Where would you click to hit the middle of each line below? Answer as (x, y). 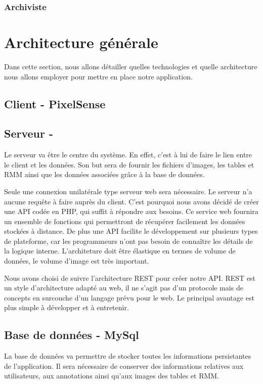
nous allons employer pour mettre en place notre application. (98, 76)
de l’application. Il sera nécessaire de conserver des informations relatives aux (124, 366)
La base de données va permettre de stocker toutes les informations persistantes (128, 356)
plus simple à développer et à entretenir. (67, 307)
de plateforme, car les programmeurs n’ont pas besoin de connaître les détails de (128, 241)
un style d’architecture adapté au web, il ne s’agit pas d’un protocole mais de (124, 288)
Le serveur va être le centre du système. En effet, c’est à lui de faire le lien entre (128, 155)
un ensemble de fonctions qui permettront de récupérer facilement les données (125, 221)
